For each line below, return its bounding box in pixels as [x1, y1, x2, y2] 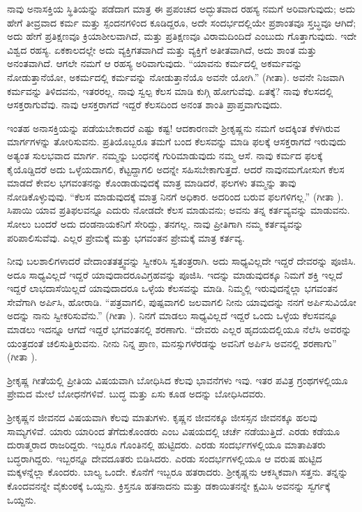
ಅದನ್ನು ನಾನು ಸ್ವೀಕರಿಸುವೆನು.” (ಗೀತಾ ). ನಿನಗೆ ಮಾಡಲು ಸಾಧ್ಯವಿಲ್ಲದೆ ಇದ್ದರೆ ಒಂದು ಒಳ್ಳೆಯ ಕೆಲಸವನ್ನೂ [7, 308, 338, 323]
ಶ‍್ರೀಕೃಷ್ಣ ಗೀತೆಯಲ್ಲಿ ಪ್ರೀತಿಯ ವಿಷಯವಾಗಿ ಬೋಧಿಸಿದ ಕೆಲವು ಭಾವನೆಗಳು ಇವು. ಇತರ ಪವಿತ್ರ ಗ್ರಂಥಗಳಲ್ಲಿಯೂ [7, 372, 348, 387]
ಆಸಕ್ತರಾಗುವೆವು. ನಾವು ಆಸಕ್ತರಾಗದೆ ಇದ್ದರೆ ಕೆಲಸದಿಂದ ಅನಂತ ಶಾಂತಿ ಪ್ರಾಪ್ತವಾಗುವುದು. [7, 97, 282, 112]
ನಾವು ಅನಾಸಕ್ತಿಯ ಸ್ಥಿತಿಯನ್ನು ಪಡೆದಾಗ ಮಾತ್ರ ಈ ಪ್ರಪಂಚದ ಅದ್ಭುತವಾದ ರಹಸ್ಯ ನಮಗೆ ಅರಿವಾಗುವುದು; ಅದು [7, 1, 356, 15]
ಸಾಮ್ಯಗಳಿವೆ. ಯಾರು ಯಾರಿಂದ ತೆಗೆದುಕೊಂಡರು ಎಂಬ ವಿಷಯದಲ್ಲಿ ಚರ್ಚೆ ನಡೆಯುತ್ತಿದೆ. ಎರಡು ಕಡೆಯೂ [7, 423, 340, 438]
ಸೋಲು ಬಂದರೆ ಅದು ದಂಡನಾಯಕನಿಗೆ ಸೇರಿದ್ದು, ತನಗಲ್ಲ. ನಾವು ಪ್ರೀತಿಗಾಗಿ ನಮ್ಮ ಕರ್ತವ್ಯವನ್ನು [7, 216, 303, 231]
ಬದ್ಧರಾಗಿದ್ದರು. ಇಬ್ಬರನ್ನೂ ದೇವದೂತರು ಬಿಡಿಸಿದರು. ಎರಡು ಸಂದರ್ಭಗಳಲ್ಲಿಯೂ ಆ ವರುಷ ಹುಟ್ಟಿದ [7, 451, 322, 465]
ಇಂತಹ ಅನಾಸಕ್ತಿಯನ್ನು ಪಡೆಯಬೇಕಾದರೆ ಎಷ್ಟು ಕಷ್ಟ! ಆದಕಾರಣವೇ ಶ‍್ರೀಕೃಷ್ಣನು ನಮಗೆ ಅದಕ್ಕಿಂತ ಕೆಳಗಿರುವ [7, 120, 340, 135]
